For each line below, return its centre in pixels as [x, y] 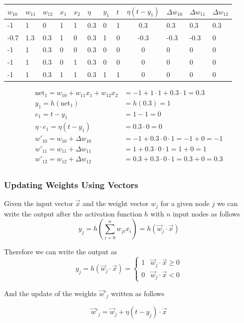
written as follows [138, 293]
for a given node [185, 203]
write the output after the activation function [73, 213]
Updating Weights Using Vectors [71, 184]
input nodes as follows [206, 213]
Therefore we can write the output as [61, 252]
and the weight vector [116, 203]
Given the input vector [39, 203]
